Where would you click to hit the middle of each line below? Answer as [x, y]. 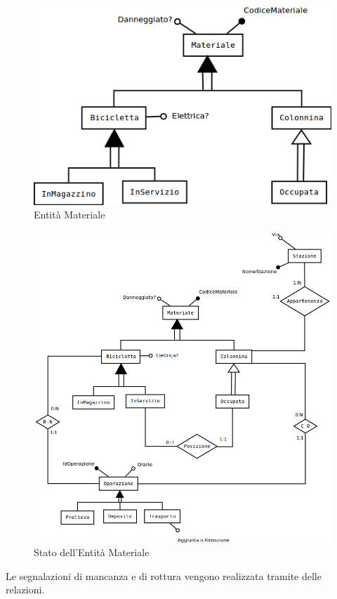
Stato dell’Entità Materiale [92, 552]
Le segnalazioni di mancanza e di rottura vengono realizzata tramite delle [164, 575]
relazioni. [25, 590]
